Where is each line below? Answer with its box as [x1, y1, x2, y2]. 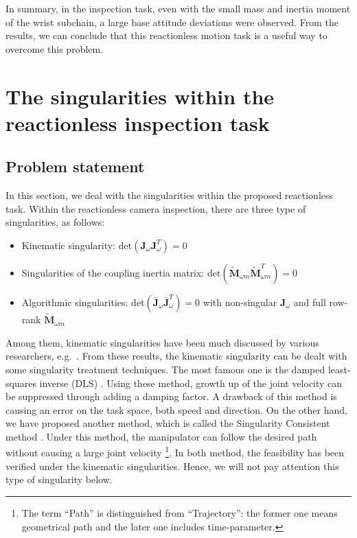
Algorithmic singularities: [21, 294, 128, 309]
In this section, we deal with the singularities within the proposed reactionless [5, 188, 334, 202]
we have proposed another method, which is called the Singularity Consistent [5, 416, 330, 430]
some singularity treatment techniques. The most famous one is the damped [5, 362, 325, 376]
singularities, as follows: [5, 215, 105, 229]
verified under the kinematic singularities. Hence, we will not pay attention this [5, 458, 339, 473]
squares [5, 375, 36, 390]
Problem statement [5, 156, 145, 177]
